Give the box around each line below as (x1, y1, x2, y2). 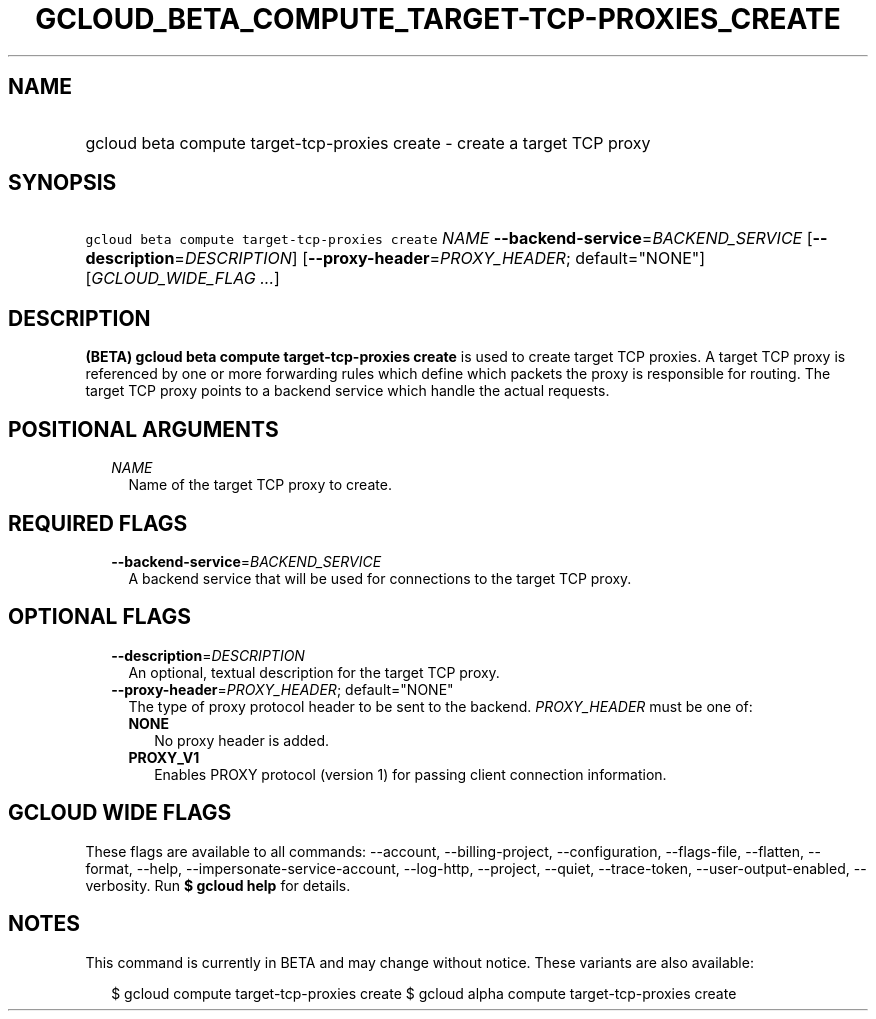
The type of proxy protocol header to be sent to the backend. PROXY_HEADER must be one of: (128, 697, 753, 715)
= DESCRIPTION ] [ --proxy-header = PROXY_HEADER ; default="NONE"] (174, 248, 706, 269)
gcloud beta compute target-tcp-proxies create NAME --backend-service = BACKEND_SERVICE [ (85, 228, 813, 249)
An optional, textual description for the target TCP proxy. (128, 663, 500, 681)
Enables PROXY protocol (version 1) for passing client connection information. (154, 765, 667, 783)
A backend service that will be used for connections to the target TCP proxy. (128, 569, 632, 587)
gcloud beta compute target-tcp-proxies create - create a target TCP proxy (85, 132, 651, 153)
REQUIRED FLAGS (8, 510, 188, 536)
